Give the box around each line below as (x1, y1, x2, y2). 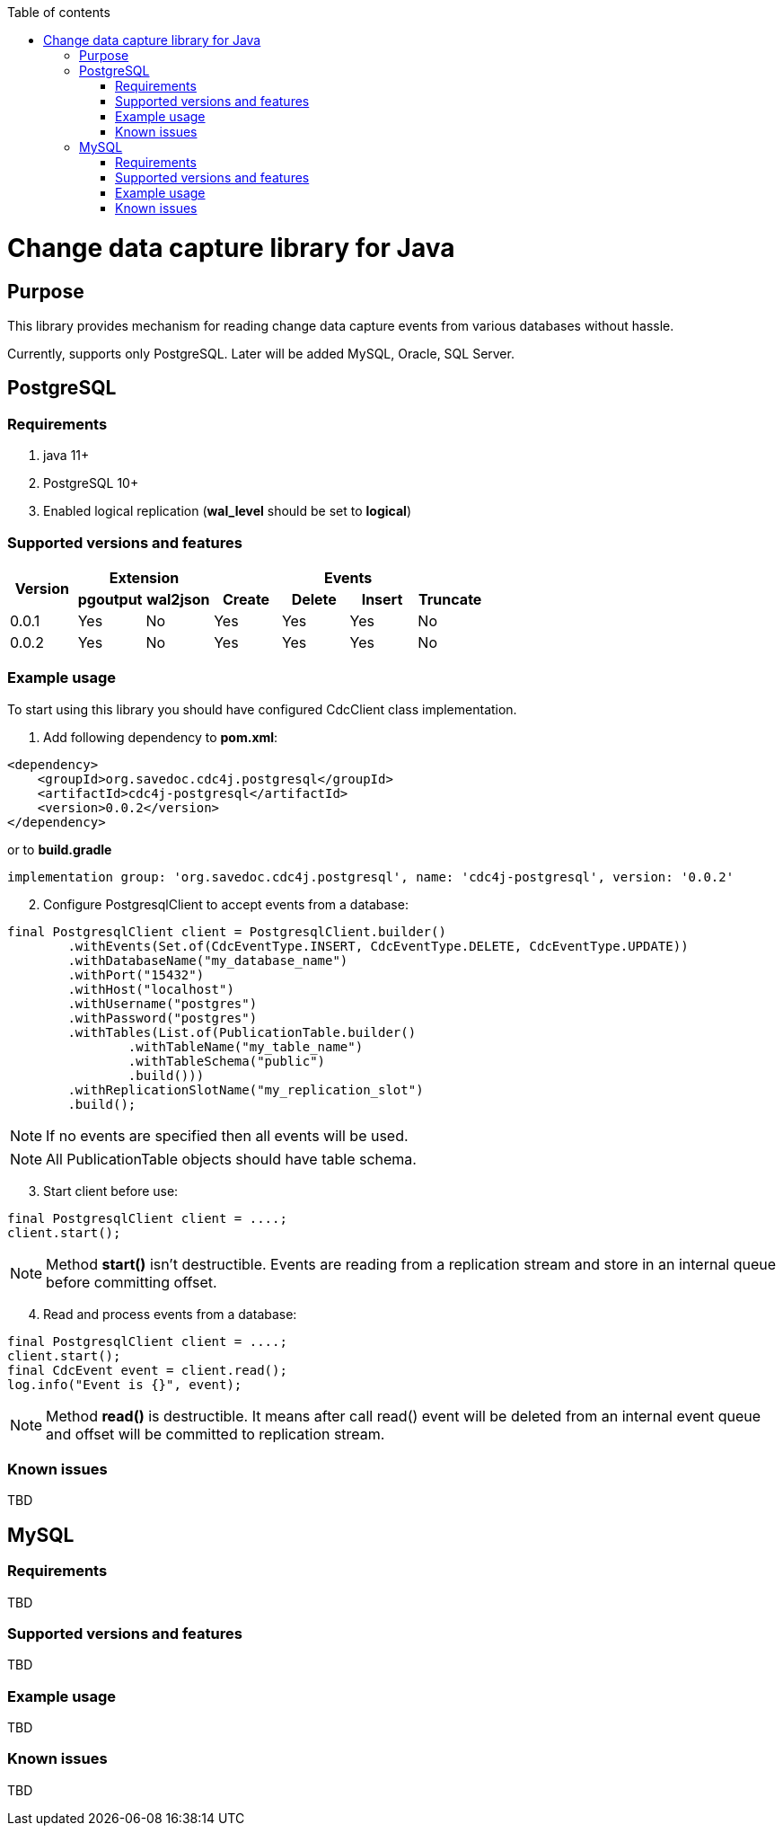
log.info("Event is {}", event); (7, 1377, 242, 1392)
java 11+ (43, 447, 90, 464)
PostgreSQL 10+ (43, 475, 139, 491)
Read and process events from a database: (43, 1306, 297, 1322)
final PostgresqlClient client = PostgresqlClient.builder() (7, 924, 446, 939)
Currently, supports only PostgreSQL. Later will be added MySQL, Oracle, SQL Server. (7, 345, 515, 361)
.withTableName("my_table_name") (128, 1039, 364, 1054)
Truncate (418, 589, 482, 608)
